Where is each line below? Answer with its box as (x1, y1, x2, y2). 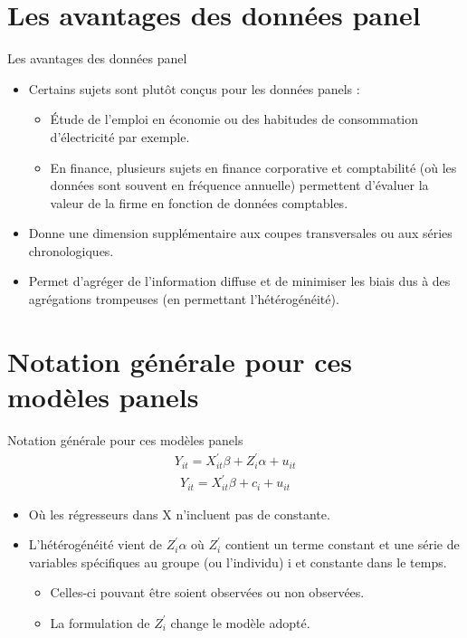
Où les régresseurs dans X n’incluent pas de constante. (28, 504, 330, 523)
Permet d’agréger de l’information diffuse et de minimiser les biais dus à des (28, 271, 451, 290)
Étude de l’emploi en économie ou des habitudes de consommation (50, 110, 418, 129)
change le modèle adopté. (170, 613, 310, 632)
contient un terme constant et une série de (224, 535, 460, 554)
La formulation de (50, 613, 150, 632)
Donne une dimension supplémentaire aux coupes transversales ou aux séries (28, 224, 453, 243)
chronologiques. (28, 241, 114, 260)
